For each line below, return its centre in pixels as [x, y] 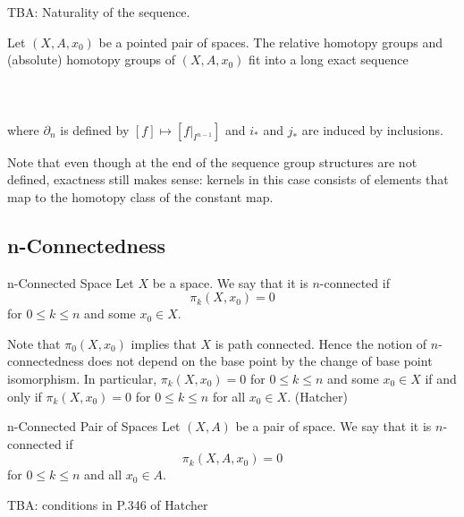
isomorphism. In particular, [82, 378]
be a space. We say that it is [230, 282]
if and [441, 378]
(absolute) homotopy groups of [92, 59]
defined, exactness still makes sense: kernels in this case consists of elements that [228, 179]
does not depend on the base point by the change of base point [260, 361]
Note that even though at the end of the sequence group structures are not [212, 161]
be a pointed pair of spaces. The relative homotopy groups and [271, 42]
